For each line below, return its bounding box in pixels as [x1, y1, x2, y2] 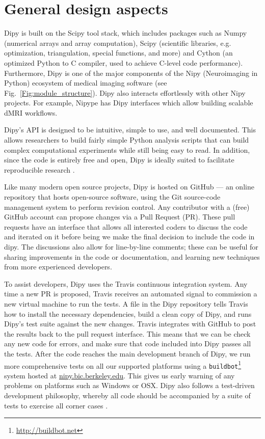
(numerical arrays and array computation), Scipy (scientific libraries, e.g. [4, 37, 231, 48]
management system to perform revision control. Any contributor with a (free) [4, 201, 250, 212]
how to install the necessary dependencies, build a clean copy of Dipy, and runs [4, 308, 252, 319]
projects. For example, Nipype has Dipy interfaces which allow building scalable [4, 97, 253, 108]
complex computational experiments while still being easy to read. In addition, [4, 144, 250, 155]
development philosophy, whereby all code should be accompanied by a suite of [4, 390, 251, 401]
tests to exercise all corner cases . [4, 400, 108, 410]
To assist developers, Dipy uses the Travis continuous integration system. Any [4, 278, 248, 289]
